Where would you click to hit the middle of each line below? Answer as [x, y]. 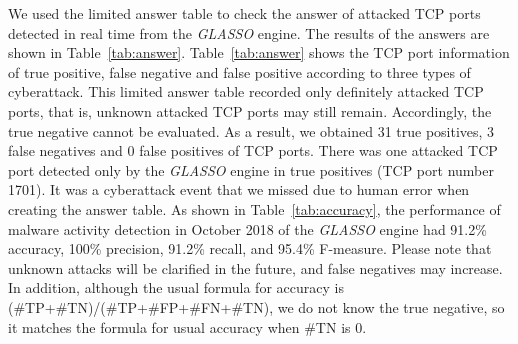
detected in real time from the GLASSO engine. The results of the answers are [249, 32]
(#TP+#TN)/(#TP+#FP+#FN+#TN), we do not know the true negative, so [256, 306]
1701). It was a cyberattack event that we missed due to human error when [239, 189]
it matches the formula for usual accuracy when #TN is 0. [187, 326]
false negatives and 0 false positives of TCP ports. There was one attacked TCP [253, 150]
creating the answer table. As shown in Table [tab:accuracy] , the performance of [254, 208]
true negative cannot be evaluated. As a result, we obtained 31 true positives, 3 [251, 130]
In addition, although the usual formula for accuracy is [176, 287]
